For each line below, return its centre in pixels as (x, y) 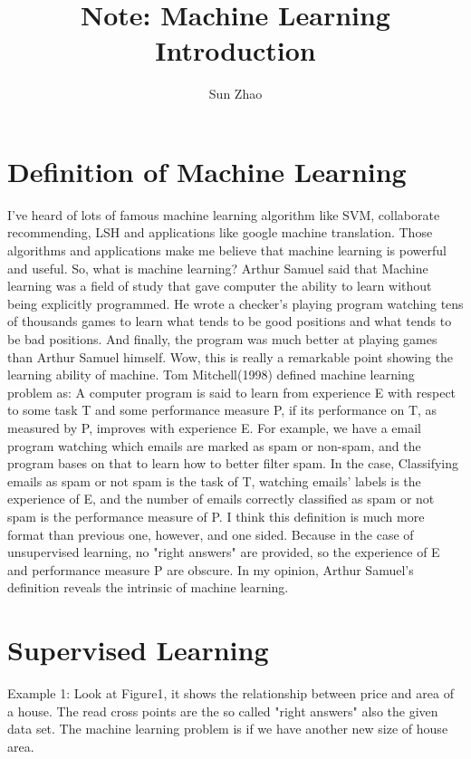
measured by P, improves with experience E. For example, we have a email (215, 427)
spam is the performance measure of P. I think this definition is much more (216, 516)
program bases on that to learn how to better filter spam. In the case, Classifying (233, 463)
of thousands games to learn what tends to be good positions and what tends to (230, 321)
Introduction (235, 50)
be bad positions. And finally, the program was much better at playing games (222, 339)
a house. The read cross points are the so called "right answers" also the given (223, 711)
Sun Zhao (235, 94)
